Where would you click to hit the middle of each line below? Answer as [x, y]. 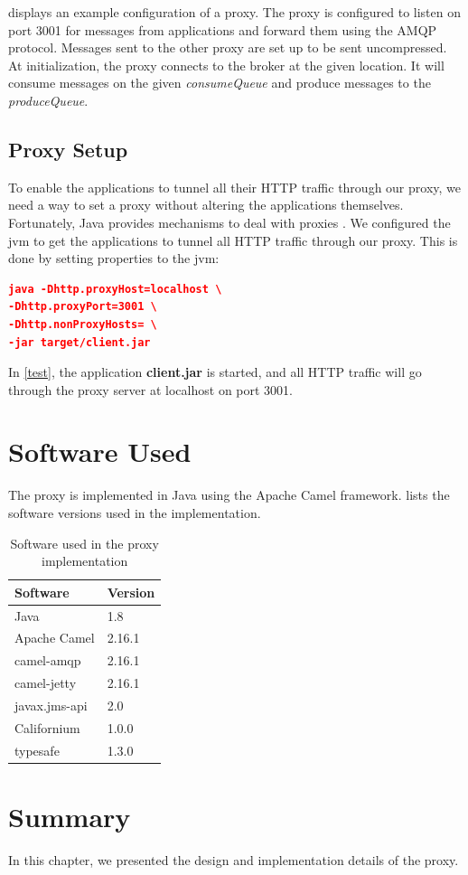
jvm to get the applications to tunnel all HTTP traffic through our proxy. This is [233, 240]
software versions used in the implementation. [135, 513]
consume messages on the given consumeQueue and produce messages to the [220, 83]
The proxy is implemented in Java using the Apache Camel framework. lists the [229, 495]
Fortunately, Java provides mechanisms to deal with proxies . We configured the [229, 222]
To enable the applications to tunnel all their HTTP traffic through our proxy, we [235, 187]
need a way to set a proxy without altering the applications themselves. [206, 205]
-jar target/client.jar [80, 342]
